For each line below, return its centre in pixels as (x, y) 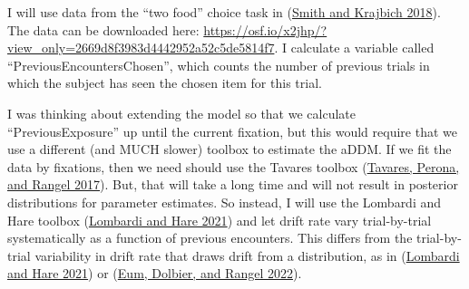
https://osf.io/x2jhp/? (265, 29)
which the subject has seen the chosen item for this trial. (165, 83)
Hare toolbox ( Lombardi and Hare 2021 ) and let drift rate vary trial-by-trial (220, 220)
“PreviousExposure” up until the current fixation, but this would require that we (232, 131)
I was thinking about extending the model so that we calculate (181, 113)
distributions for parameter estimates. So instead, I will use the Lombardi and (225, 202)
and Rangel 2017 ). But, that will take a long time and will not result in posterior (233, 184)
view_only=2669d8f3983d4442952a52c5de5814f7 (141, 48)
